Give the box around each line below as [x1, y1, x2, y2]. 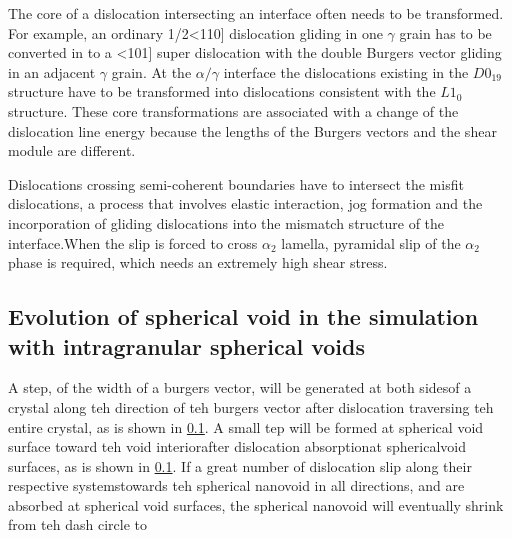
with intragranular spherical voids [8, 330, 365, 361]
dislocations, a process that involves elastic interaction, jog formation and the [8, 193, 483, 214]
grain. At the [111, 61, 192, 82]
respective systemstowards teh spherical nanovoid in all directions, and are [8, 475, 465, 496]
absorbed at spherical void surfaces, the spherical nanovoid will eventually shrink [8, 494, 504, 515]
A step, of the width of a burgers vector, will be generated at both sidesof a [8, 377, 472, 398]
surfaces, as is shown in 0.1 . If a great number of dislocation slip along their [8, 455, 472, 476]
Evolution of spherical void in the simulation [8, 301, 479, 332]
